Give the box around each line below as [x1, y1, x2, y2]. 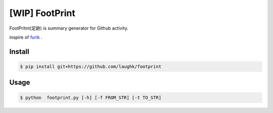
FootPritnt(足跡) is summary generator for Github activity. [9, 25, 128, 31]
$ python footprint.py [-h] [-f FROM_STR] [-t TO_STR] [20, 94, 162, 100]
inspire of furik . [9, 34, 42, 40]
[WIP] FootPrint [9, 8, 76, 19]
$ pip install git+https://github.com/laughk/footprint [20, 63, 162, 69]
